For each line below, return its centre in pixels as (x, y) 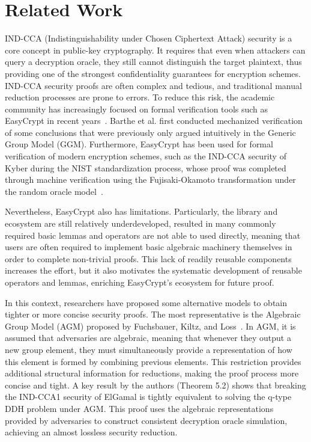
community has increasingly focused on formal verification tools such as (137, 109)
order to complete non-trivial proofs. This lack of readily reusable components (148, 258)
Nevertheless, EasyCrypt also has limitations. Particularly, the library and (141, 211)
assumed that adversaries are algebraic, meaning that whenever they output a (148, 338)
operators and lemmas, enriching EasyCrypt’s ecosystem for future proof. (140, 282)
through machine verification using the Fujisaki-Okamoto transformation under (150, 180)
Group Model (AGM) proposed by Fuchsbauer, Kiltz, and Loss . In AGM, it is (150, 326)
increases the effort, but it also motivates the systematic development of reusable (153, 270)
